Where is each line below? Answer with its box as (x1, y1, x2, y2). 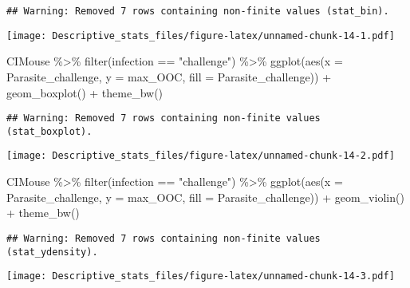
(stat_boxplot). (6, 125, 93, 137)
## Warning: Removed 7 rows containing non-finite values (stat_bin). (6, 6, 389, 17)
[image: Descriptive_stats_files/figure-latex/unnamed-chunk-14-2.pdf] (6, 150, 395, 162)
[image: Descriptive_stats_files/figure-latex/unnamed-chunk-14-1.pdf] (6, 30, 395, 41)
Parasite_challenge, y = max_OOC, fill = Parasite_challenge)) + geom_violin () (6, 188, 404, 205)
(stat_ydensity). (6, 246, 98, 258)
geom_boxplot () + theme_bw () (6, 84, 164, 101)
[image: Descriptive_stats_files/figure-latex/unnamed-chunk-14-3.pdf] (6, 270, 395, 282)
